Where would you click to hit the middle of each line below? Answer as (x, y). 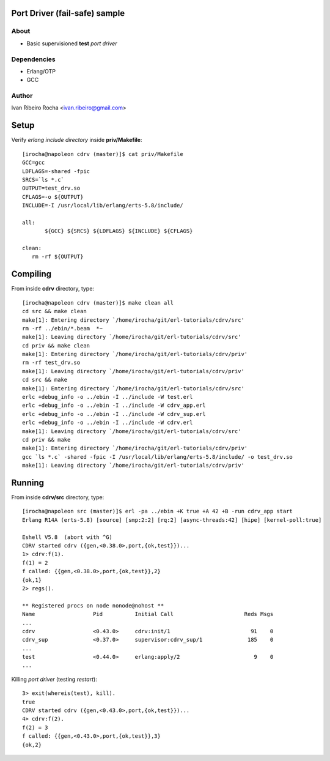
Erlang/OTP (41, 71)
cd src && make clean (54, 311)
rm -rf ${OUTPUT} (57, 257)
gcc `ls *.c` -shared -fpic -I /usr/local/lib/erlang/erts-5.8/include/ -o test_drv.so (158, 457)
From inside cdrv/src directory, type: (58, 497)
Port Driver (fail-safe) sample (68, 13)
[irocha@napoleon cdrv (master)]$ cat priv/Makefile (103, 154)
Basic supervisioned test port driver (72, 43)
